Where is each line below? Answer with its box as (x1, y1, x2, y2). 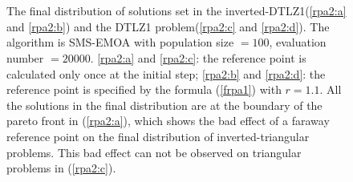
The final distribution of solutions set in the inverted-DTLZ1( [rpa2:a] (6, 2, 347, 19)
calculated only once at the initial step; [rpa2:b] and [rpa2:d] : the (6, 65, 326, 82)
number (6, 49, 44, 66)
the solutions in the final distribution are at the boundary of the (6, 96, 323, 113)
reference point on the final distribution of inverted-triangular (6, 127, 310, 144)
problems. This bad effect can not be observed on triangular (6, 144, 302, 160)
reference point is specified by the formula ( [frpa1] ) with (6, 81, 282, 98)
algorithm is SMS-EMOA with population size (6, 34, 234, 51)
